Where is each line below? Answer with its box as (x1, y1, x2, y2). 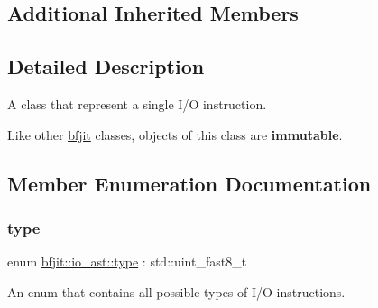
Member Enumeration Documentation (7, 169, 372, 197)
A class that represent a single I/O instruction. (7, 94, 267, 113)
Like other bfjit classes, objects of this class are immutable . (7, 125, 343, 144)
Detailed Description (7, 52, 205, 80)
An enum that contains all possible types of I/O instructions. (7, 282, 346, 301)
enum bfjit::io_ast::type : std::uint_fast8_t (7, 252, 247, 271)
